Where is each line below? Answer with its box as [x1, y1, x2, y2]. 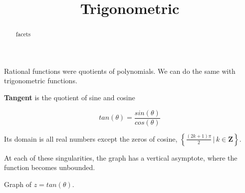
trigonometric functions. [4, 75, 77, 86]
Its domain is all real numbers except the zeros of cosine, [4, 133, 178, 144]
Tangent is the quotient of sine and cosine [4, 92, 135, 103]
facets [15, 30, 31, 38]
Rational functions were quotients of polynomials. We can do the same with [4, 65, 236, 76]
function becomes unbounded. [4, 162, 95, 173]
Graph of [4, 179, 31, 189]
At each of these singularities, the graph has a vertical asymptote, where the [4, 152, 238, 163]
